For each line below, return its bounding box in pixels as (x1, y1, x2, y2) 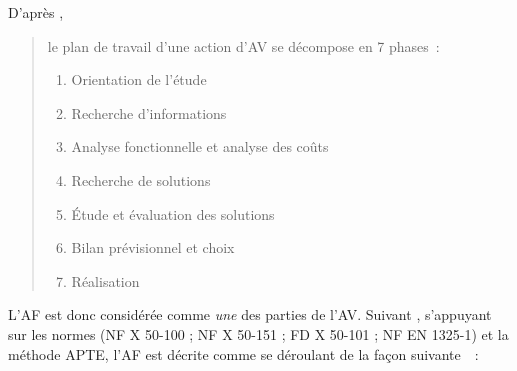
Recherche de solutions (71, 169, 211, 190)
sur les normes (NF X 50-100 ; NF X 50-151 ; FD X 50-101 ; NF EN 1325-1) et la (8, 323, 509, 344)
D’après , (8, 2, 64, 22)
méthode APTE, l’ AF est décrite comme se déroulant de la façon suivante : (8, 343, 479, 364)
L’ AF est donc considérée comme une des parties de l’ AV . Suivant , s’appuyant (8, 304, 492, 325)
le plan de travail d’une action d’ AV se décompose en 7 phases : (47, 35, 440, 56)
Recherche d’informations (71, 102, 227, 123)
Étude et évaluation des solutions (71, 203, 275, 224)
